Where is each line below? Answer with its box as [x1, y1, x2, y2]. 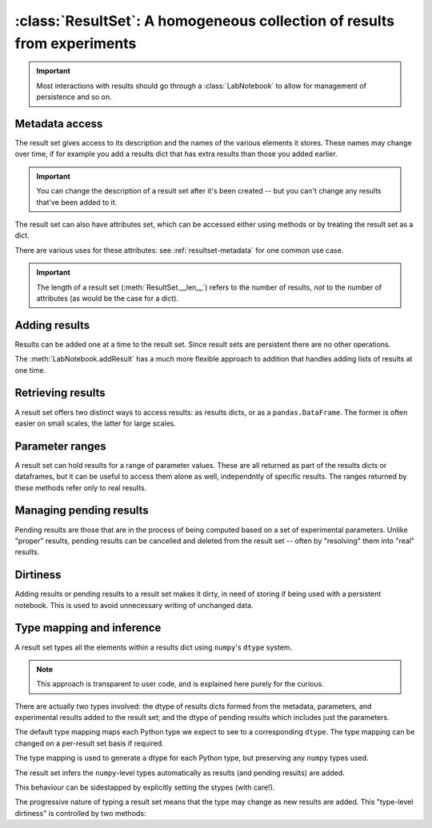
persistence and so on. [36, 92, 112, 102]
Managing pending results [14, 504, 150, 518]
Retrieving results [14, 386, 106, 400]
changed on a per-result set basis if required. [14, 738, 164, 748]
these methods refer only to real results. [14, 482, 147, 492]
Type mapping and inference [14, 621, 162, 635]
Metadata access [14, 117, 103, 130]
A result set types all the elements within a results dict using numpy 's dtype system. [14, 642, 293, 652]
